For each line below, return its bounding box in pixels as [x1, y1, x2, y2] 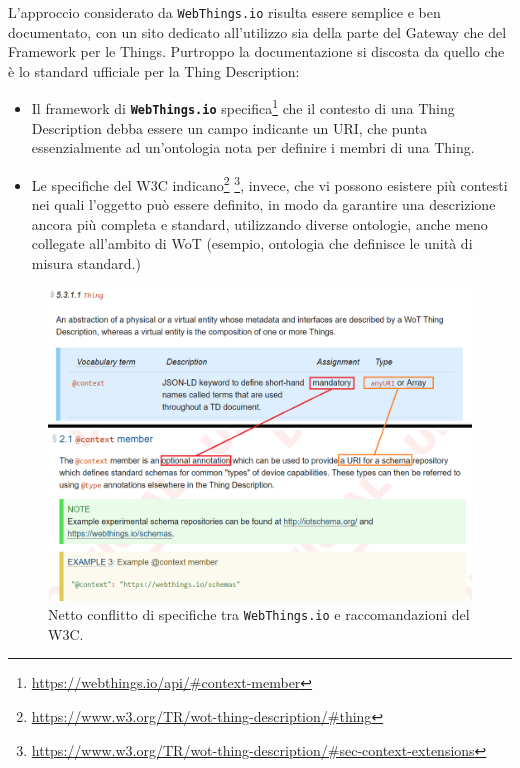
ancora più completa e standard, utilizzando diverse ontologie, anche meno [31, 213, 488, 234]
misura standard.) [31, 252, 141, 273]
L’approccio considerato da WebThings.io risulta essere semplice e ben [8, 2, 441, 22]
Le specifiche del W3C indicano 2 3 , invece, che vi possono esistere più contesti [31, 171, 508, 195]
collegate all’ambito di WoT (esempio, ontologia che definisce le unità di [31, 233, 473, 254]
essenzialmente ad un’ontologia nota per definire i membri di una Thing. [31, 137, 475, 158]
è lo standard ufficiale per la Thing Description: [8, 60, 300, 81]
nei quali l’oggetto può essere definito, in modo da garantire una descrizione [31, 194, 496, 215]
